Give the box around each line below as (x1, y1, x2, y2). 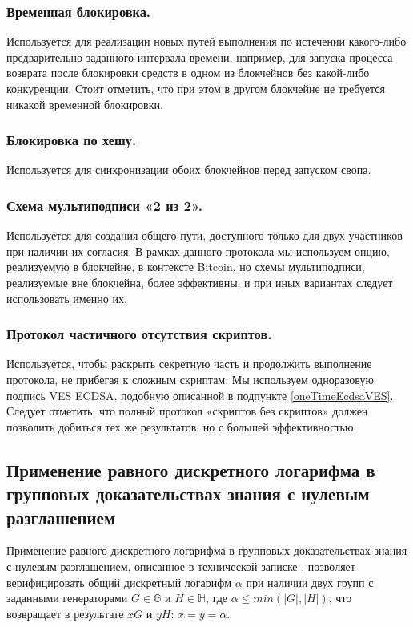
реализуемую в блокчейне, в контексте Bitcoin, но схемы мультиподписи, (6, 258, 365, 275)
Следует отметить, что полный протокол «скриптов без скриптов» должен (6, 402, 368, 419)
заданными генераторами (6, 589, 128, 606)
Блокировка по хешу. (6, 130, 137, 150)
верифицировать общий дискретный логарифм (6, 573, 232, 590)
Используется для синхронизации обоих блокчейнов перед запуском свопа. (6, 161, 371, 178)
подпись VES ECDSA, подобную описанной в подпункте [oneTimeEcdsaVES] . (6, 386, 394, 403)
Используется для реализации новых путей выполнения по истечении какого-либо (6, 33, 407, 50)
